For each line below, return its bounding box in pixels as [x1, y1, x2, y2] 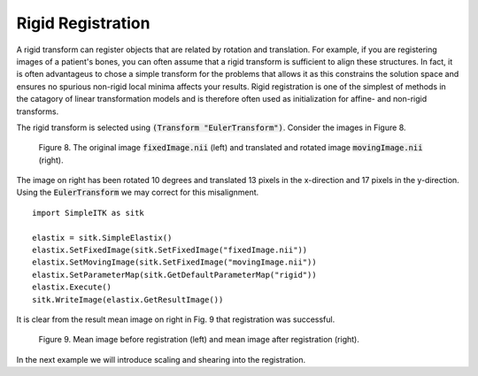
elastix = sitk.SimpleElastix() [32, 233, 173, 242]
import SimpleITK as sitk [32, 208, 145, 218]
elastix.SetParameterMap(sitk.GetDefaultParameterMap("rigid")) [32, 270, 318, 280]
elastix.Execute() [32, 282, 112, 292]
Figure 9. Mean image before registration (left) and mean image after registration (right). [38, 334, 360, 345]
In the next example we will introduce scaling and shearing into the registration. [16, 354, 306, 364]
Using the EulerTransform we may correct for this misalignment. [16, 187, 259, 198]
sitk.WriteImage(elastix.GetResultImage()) [32, 295, 224, 304]
